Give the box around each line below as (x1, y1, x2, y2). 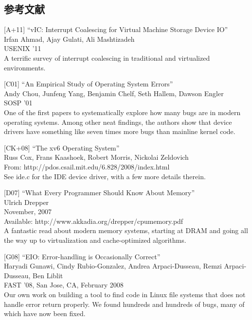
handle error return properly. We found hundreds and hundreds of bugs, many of (4, 299, 245, 309)
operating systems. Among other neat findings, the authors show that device (4, 117, 232, 127)
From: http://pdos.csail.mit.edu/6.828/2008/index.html (4, 161, 170, 171)
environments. (4, 62, 46, 72)
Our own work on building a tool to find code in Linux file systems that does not (4, 289, 246, 300)
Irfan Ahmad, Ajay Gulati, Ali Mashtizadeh (4, 34, 135, 44)
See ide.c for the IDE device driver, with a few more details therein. (4, 171, 206, 181)
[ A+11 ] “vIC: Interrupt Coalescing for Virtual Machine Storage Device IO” (4, 24, 228, 34)
